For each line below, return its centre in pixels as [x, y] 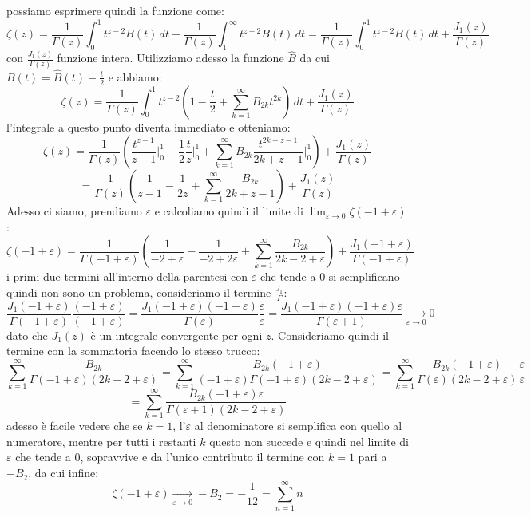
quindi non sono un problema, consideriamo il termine [139, 292]
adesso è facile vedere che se [75, 426]
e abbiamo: [135, 76]
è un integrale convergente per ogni [176, 335]
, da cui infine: [63, 473]
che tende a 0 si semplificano [330, 276]
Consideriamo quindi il [334, 335]
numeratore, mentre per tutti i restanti [101, 441]
